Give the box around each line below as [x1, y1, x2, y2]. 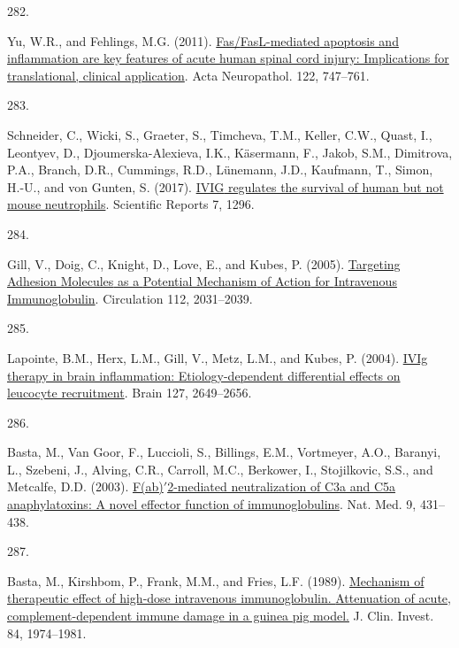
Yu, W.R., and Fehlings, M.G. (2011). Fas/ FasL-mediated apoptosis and [7, 31, 399, 50]
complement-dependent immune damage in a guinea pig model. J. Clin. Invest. [7, 606, 434, 625]
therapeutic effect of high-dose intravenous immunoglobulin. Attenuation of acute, [7, 589, 451, 607]
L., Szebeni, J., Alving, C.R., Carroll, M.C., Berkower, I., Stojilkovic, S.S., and [7, 459, 433, 478]
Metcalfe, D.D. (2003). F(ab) [7, 477, 164, 496]
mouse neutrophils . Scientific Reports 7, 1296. [7, 195, 255, 213]
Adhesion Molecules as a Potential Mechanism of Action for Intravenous [7, 272, 397, 290]
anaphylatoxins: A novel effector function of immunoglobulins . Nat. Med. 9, [7, 495, 417, 513]
